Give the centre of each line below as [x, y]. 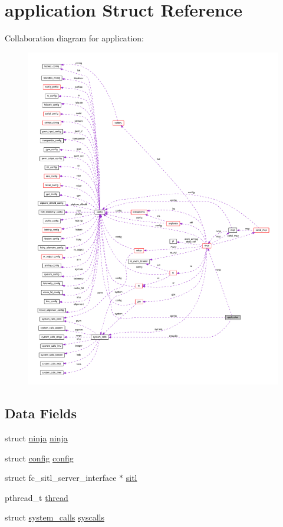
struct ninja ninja [36, 437]
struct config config [39, 458]
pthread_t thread [37, 497]
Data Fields [41, 413]
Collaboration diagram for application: [74, 38]
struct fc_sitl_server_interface [61, 478]
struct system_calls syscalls [55, 517]
